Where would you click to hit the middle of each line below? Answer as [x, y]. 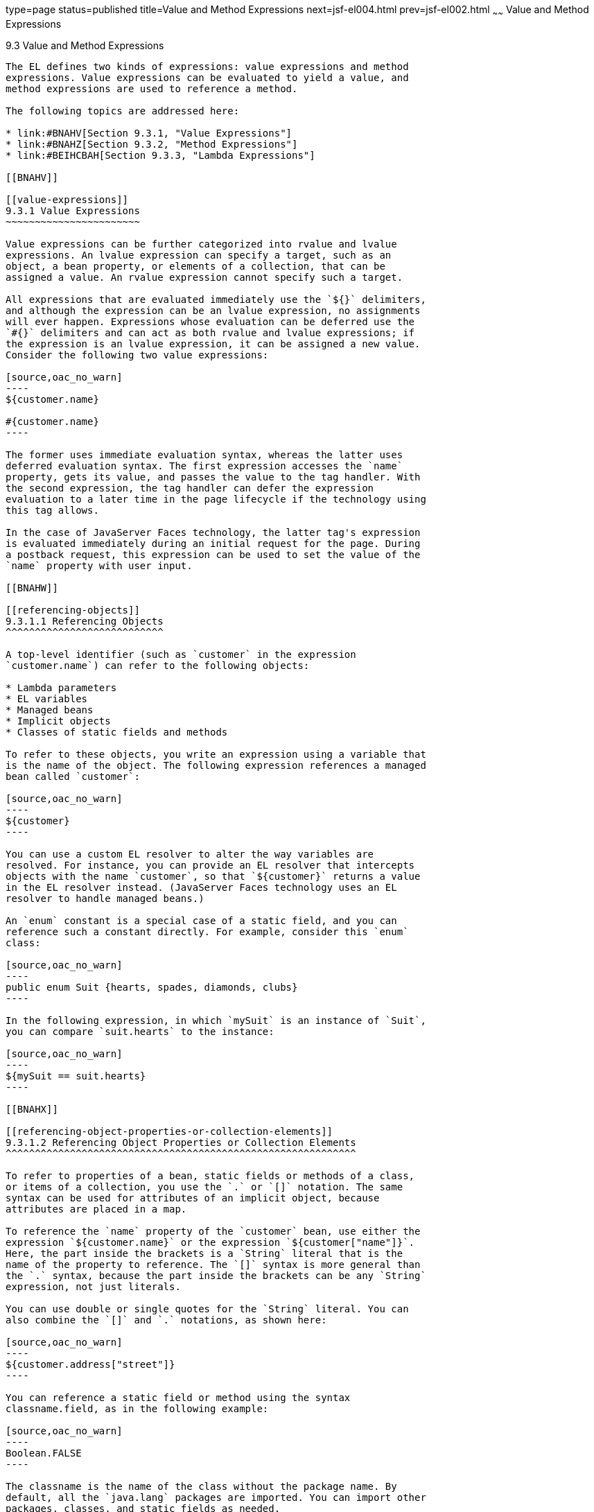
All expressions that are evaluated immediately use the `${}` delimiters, [216, 299]
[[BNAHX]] [32, 1109]
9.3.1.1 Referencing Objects [85, 621]
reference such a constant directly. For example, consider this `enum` [207, 931]
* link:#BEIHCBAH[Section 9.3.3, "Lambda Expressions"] [160, 155]
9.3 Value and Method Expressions [85, 45]
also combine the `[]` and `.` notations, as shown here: [166, 1320]
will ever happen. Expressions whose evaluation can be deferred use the [210, 321]
